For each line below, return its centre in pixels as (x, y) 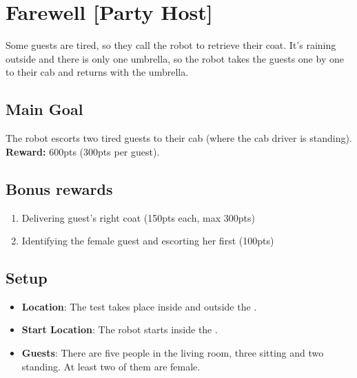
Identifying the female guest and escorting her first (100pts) (148, 241)
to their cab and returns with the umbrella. (97, 72)
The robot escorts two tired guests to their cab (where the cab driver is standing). (179, 138)
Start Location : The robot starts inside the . (120, 329)
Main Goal (44, 109)
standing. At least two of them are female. (111, 366)
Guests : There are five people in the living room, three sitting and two (173, 353)
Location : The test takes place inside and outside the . (139, 306)
